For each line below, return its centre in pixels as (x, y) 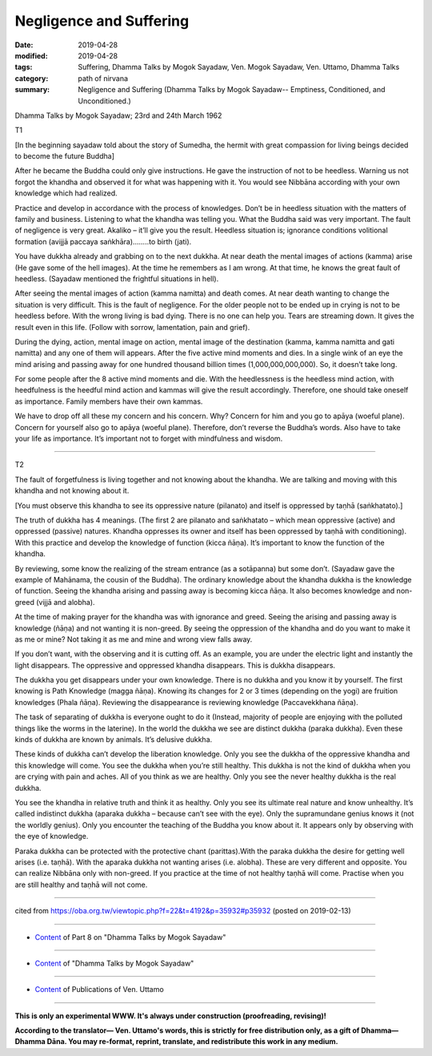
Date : (24, 45)
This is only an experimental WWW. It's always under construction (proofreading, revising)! (171, 1016)
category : (32, 78)
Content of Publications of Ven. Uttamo (99, 989)
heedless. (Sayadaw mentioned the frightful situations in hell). (117, 278)
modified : (31, 55)
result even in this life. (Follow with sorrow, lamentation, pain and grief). (132, 327)
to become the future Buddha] (65, 156)
